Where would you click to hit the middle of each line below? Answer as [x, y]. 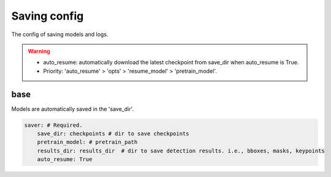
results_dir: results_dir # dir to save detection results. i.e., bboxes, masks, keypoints [181, 151]
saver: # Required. [53, 125]
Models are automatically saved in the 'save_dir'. [73, 109]
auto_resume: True [65, 160]
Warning [39, 51]
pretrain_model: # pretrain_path [87, 142]
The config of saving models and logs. [60, 34]
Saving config [48, 16]
